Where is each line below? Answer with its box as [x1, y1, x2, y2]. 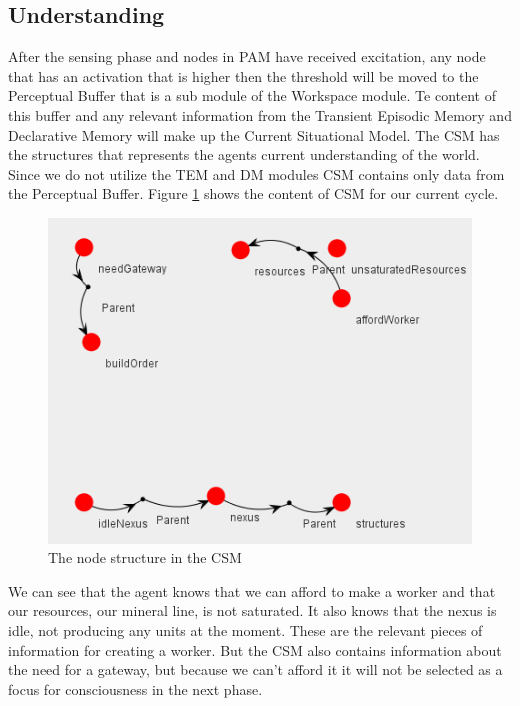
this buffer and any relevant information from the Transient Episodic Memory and [8, 104, 512, 125]
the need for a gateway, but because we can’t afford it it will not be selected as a [8, 659, 503, 680]
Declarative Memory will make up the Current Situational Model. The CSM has [8, 124, 500, 145]
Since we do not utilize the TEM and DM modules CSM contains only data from [8, 163, 505, 184]
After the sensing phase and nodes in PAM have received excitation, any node [8, 46, 486, 67]
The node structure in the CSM [48, 547, 242, 568]
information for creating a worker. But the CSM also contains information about [8, 639, 502, 660]
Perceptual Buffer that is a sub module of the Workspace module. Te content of [8, 85, 496, 106]
